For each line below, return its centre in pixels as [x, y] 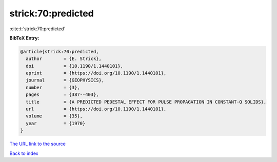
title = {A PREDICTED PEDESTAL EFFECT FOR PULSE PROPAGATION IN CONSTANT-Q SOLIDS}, [146, 102]
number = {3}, [53, 87]
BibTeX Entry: [24, 38]
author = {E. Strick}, [64, 59]
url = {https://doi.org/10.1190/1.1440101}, [96, 109]
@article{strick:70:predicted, [60, 52]
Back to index [24, 153]
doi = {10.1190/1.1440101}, [74, 66]
